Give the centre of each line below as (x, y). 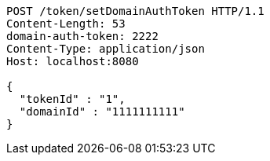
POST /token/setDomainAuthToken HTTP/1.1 (135, 11)
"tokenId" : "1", (72, 99)
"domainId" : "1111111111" (102, 112)
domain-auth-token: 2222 (82, 36)
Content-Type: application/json (106, 49)
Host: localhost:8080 (73, 61)
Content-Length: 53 (66, 24)
